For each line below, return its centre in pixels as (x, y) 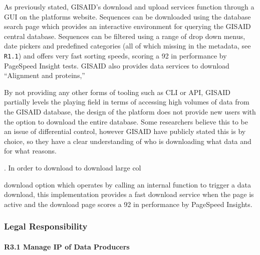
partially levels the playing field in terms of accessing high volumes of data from (127, 102)
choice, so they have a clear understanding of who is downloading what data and (128, 141)
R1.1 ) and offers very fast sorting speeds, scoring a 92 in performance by (115, 55)
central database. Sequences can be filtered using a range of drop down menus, (125, 36)
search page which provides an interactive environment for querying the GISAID (127, 26)
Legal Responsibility (46, 226)
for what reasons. (30, 151)
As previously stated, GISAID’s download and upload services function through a (129, 6)
